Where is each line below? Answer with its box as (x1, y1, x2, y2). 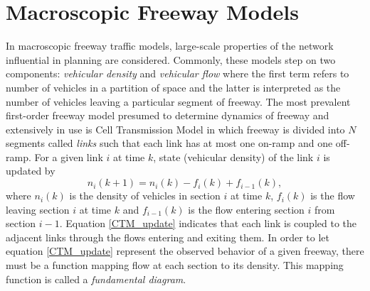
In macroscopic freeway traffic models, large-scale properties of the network (6, 38, 334, 53)
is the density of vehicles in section (69, 188, 221, 203)
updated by (6, 163, 55, 178)
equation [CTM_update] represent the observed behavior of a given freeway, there (6, 243, 364, 258)
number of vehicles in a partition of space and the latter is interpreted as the (6, 79, 341, 94)
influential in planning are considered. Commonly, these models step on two (6, 52, 336, 67)
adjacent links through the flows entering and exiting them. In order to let (6, 229, 329, 244)
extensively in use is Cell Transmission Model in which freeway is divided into (6, 121, 345, 136)
